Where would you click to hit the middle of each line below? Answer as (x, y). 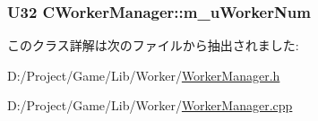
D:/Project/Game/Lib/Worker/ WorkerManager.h (144, 75)
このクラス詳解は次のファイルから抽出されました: (153, 45)
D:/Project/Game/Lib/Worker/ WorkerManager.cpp (150, 105)
